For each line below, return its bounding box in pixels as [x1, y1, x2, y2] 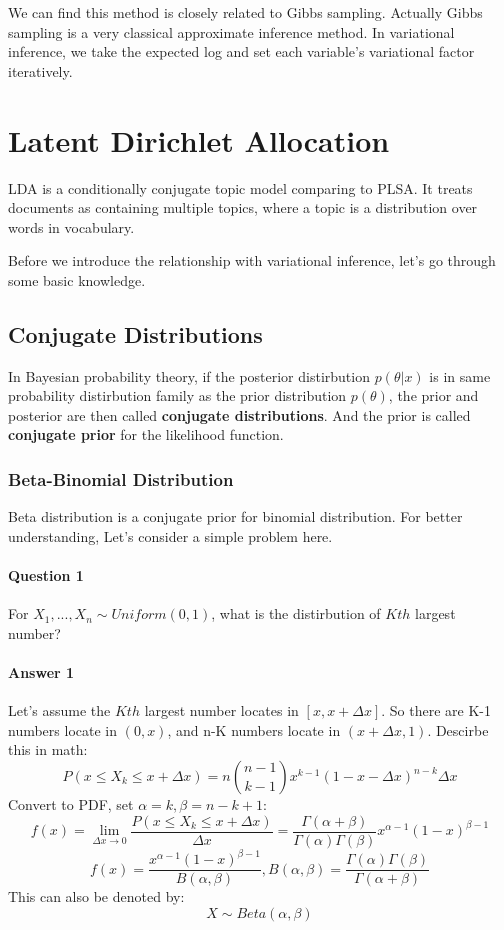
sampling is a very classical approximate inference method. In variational [8, 21, 455, 42]
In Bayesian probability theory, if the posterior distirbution [8, 365, 370, 386]
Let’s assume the [8, 700, 111, 721]
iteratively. [8, 60, 73, 81]
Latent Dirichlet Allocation [8, 119, 390, 160]
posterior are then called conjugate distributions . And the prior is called [8, 404, 471, 425]
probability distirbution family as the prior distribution [8, 385, 347, 406]
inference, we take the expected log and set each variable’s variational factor [8, 41, 475, 62]
